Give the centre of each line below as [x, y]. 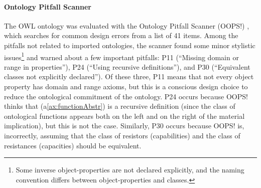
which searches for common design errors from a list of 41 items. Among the [121, 35]
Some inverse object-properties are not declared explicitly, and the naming [130, 170]
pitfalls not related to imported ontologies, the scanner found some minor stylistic [130, 45]
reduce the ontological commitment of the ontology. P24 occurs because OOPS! [126, 96]
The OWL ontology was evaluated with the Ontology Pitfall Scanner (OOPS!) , [127, 25]
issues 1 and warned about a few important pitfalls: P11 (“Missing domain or [121, 56]
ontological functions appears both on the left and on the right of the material [124, 116]
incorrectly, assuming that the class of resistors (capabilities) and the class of [122, 135]
